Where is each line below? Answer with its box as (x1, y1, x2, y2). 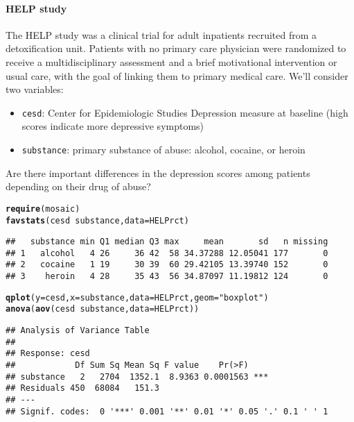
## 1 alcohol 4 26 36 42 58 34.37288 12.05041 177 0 (6, 248, 328, 258)
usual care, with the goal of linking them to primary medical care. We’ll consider (6, 68, 348, 83)
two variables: (6, 82, 64, 96)
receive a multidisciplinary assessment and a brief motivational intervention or (6, 54, 337, 69)
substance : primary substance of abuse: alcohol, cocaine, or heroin (21, 142, 306, 157)
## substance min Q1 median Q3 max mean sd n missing (6, 237, 328, 247)
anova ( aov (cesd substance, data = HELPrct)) (6, 304, 200, 314)
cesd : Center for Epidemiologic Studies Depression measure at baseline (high (21, 105, 348, 119)
